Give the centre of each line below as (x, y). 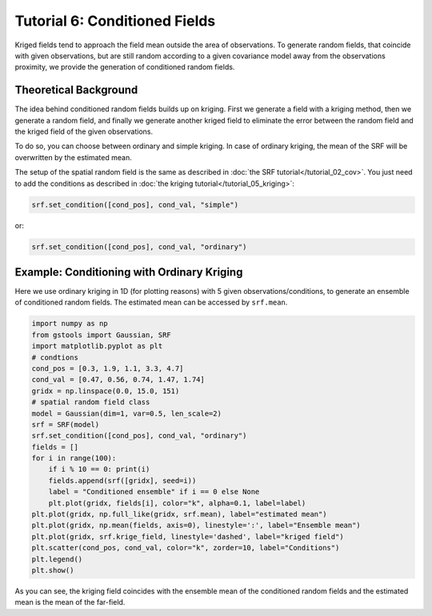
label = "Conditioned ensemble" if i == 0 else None (154, 492)
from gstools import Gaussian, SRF (101, 335)
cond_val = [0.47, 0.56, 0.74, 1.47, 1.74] (118, 380)
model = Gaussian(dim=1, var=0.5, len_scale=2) (126, 413)
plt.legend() (57, 559)
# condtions (55, 357)
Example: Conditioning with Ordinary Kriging (129, 272)
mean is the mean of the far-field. (70, 602)
